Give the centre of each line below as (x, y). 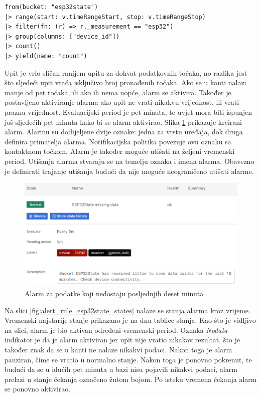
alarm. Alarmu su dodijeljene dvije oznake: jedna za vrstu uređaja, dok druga (124, 132)
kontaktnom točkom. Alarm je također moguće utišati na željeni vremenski (120, 151)
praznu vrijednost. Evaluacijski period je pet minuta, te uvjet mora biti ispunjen (128, 112)
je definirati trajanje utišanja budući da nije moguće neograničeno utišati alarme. (129, 171)
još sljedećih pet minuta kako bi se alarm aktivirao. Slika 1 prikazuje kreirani (123, 122)
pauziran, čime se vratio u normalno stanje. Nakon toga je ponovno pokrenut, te (128, 359)
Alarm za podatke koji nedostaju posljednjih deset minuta (114, 293)
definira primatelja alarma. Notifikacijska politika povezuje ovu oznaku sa (118, 141)
